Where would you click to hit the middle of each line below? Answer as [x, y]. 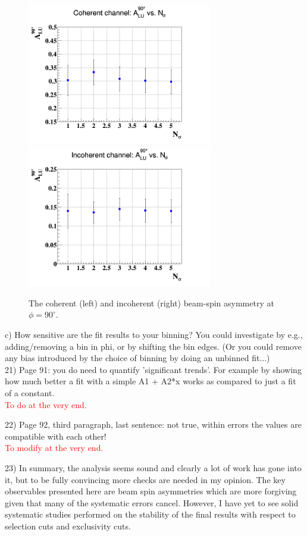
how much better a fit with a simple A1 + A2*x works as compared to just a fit [151, 381]
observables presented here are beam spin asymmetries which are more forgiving [151, 491]
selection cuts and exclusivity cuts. [68, 526]
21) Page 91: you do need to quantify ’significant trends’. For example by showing [153, 369]
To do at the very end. [46, 404]
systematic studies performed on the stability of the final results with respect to [150, 514]
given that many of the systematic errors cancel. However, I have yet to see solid [152, 502]
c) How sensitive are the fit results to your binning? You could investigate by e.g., [154, 335]
